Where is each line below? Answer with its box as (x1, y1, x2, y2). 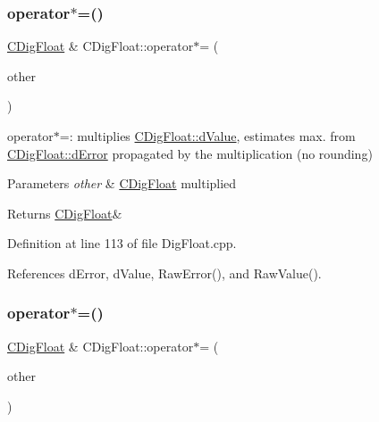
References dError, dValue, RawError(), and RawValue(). (7, 263, 322, 282)
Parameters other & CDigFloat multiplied (7, 174, 237, 193)
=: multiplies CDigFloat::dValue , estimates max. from (59, 127, 356, 145)
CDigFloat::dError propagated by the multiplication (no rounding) (7, 144, 373, 162)
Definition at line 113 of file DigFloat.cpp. (7, 234, 237, 252)
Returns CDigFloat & (7, 203, 122, 222)
